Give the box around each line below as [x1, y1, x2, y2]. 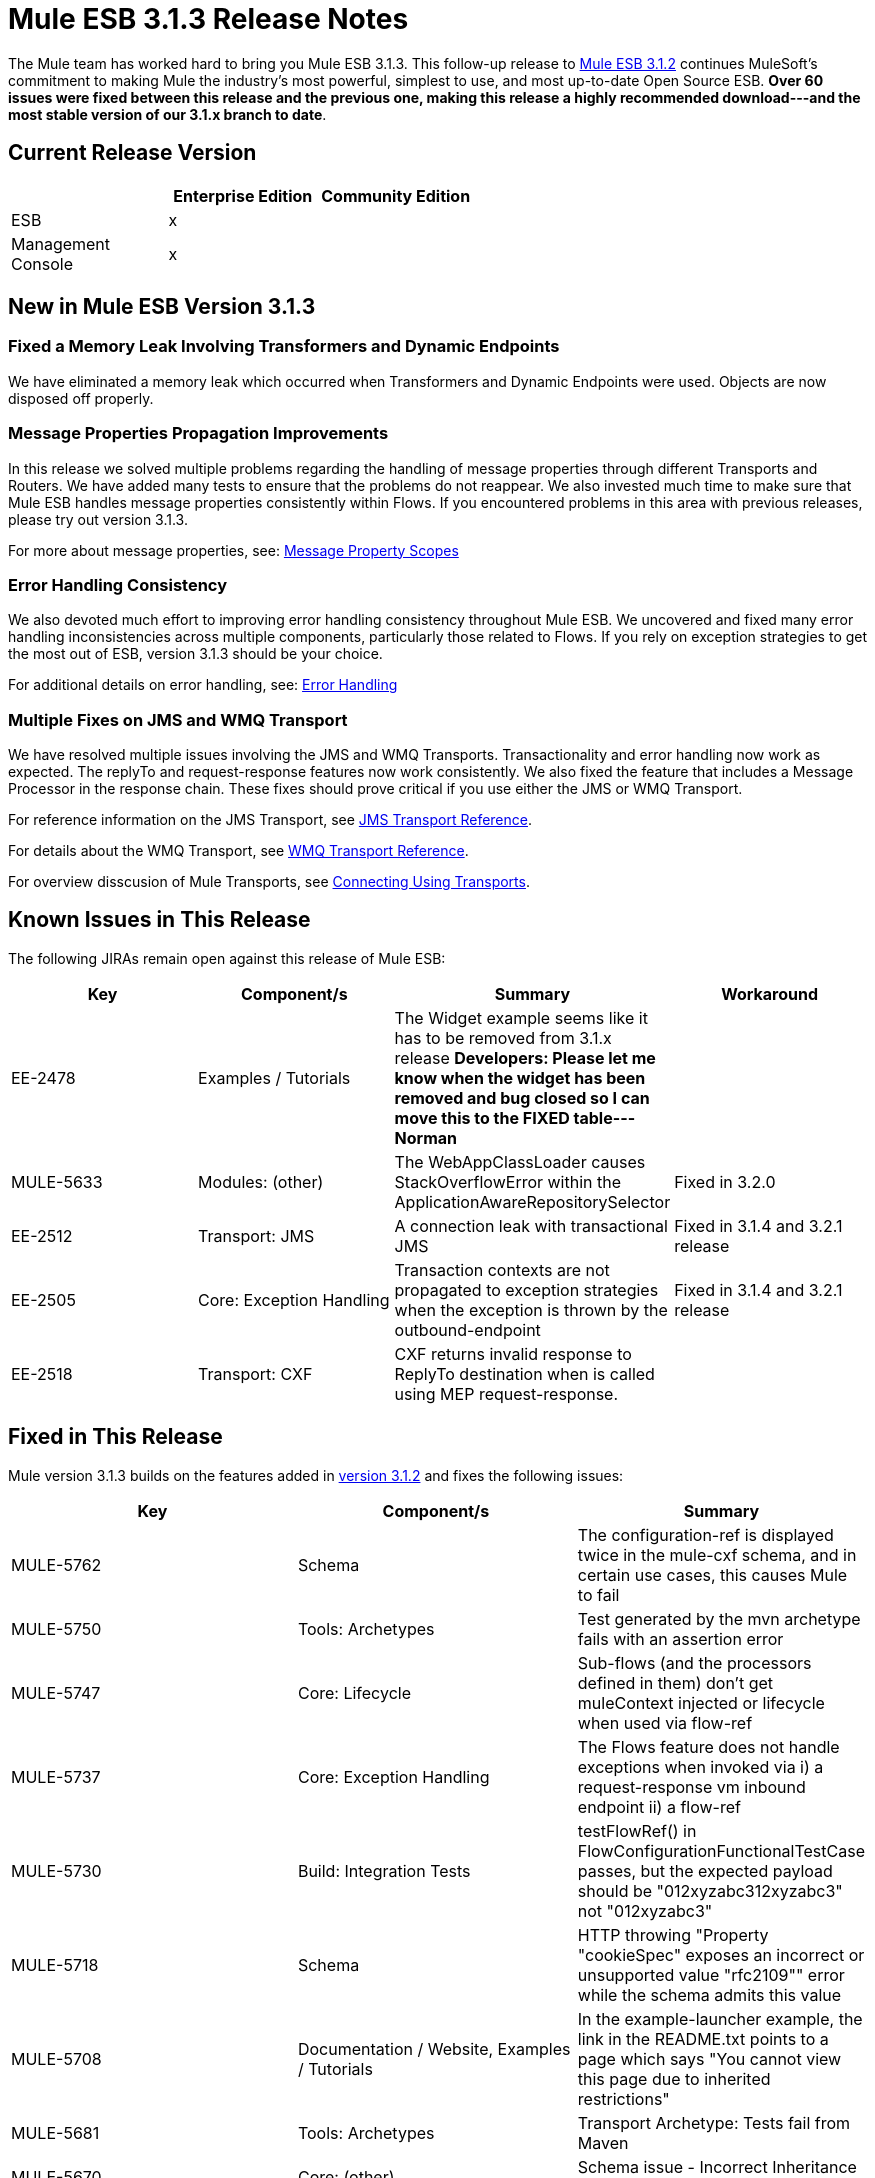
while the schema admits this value [577, 1984, 842, 2005]
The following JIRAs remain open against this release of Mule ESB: [8, 949, 446, 967]
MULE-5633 [11, 1171, 103, 1192]
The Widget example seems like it [394, 1007, 648, 1028]
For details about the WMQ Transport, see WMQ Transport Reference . [8, 842, 469, 860]
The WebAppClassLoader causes [394, 1151, 646, 1172]
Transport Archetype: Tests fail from [577, 2112, 851, 2133]
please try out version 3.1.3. [8, 510, 188, 528]
